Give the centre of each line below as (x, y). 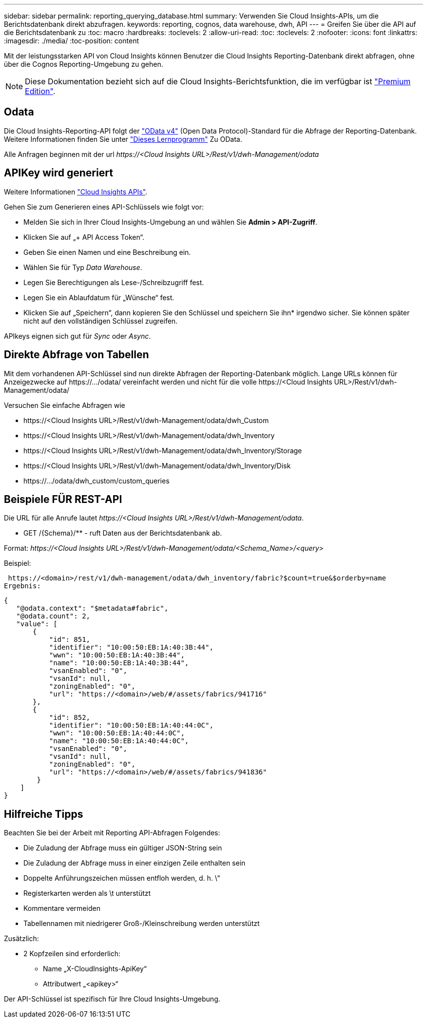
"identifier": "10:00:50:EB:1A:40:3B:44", (131, 647)
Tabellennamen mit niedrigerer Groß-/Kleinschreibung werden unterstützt (142, 924)
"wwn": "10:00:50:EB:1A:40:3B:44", (117, 655)
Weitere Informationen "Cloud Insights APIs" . (76, 192)
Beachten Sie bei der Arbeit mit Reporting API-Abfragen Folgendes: (112, 833)
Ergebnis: (22, 586)
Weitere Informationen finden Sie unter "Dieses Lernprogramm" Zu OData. (123, 139)
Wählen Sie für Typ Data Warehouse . (83, 267)
